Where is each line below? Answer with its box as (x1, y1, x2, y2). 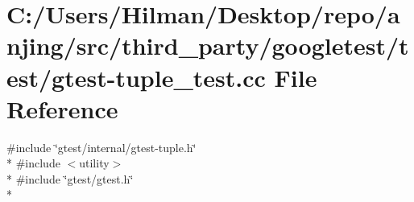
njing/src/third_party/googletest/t (6, 29, 409, 62)
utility (79, 155, 110, 171)
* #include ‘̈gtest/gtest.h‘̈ (6, 170, 134, 187)
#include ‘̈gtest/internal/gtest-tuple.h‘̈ (6, 138, 197, 155)
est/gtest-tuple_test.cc (6, 60, 266, 93)
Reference (6, 92, 118, 125)
